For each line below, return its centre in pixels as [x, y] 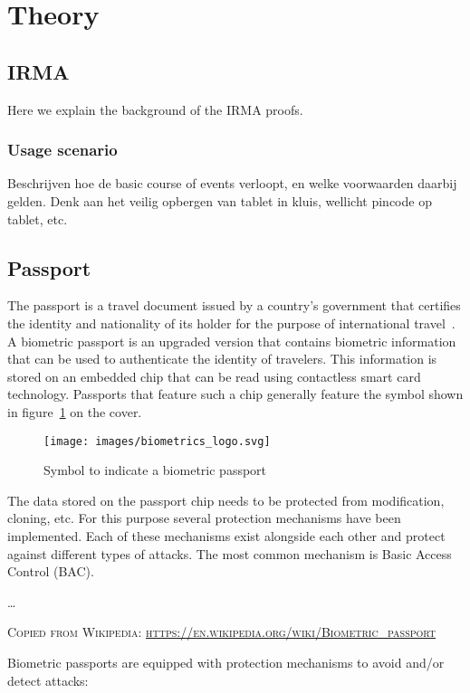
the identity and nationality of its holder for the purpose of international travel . [231, 323]
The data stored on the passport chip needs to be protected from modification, [226, 500]
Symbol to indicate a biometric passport [155, 470]
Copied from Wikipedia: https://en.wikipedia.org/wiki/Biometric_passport [222, 632]
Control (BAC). [51, 571]
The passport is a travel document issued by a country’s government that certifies [234, 305]
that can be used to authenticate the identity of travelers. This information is [222, 359]
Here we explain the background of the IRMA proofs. [155, 109]
